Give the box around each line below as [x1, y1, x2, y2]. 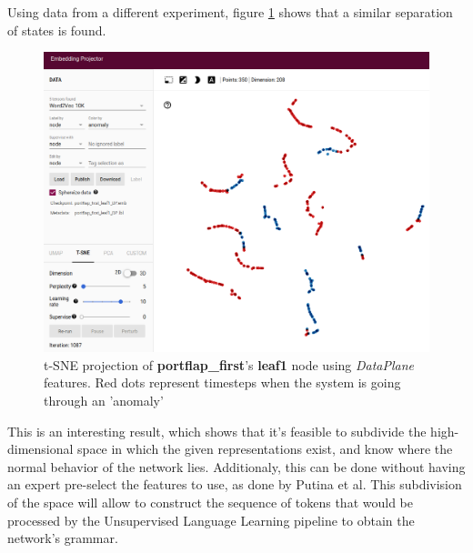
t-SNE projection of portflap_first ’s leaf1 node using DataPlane [44, 355, 415, 374]
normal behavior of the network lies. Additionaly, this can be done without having [7, 457, 466, 476]
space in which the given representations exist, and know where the [77, 439, 453, 458]
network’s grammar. [7, 528, 118, 548]
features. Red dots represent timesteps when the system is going [44, 373, 401, 392]
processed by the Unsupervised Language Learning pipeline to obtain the [7, 510, 415, 529]
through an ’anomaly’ [44, 390, 164, 409]
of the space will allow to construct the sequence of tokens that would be [7, 492, 413, 511]
